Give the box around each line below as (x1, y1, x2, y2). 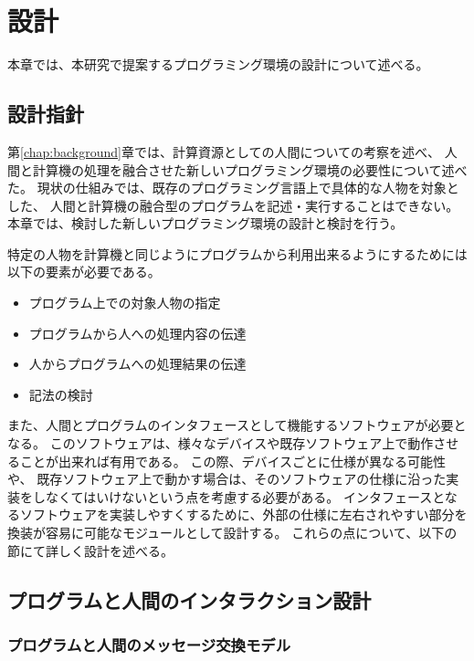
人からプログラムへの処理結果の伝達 (28, 354, 247, 373)
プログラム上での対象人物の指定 (28, 293, 221, 312)
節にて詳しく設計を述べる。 (7, 540, 174, 560)
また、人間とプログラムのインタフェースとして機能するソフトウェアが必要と (7, 415, 467, 435)
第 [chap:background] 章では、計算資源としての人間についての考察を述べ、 (7, 142, 441, 161)
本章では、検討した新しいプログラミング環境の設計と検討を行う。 (7, 214, 404, 233)
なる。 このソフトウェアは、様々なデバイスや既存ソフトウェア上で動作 (7, 434, 434, 453)
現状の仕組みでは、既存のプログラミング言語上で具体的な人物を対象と (37, 178, 459, 197)
